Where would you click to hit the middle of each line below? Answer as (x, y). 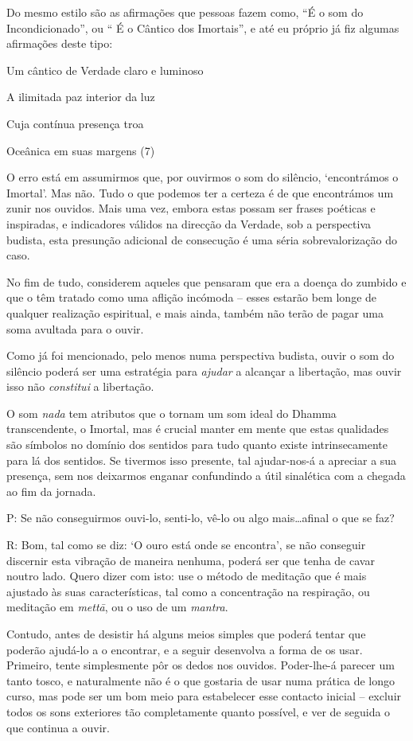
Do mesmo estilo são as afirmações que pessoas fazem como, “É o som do (185, 12)
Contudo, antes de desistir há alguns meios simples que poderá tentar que (186, 634)
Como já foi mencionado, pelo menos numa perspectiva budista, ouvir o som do (201, 355)
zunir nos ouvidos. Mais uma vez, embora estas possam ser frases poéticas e (191, 208)
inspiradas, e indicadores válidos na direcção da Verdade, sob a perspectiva (189, 223)
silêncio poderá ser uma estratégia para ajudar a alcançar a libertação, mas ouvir (204, 370)
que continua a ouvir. (58, 727)
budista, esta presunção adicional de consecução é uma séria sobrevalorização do (202, 239)
